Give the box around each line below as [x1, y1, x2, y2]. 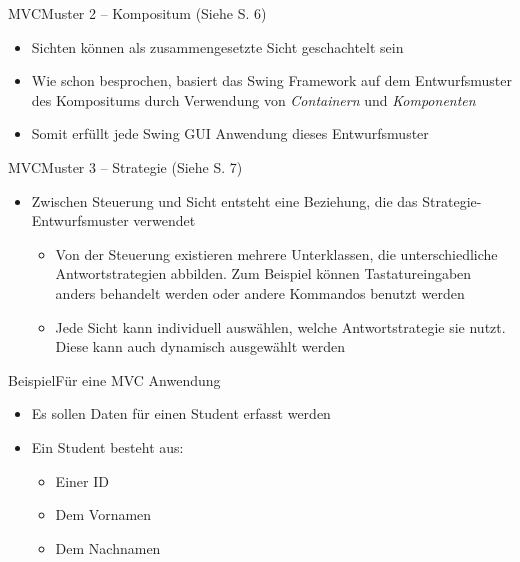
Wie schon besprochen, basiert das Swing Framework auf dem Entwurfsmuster [31, 70, 512, 91]
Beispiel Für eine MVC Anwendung [8, 369, 221, 390]
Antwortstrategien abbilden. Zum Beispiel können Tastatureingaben [55, 263, 472, 284]
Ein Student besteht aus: [31, 436, 184, 457]
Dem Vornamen [55, 504, 152, 525]
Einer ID [55, 470, 109, 491]
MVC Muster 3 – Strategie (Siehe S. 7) [8, 156, 243, 177]
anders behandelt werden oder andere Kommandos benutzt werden [55, 282, 465, 303]
